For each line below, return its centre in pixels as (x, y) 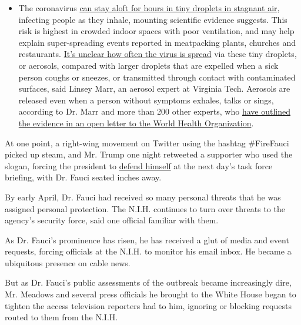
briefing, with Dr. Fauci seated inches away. (83, 177)
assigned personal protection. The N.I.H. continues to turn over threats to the (145, 208)
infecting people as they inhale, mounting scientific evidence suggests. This (153, 19)
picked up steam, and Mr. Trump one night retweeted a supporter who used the (149, 154)
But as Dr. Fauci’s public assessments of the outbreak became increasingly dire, (148, 282)
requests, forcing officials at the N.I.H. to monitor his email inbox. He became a (148, 251)
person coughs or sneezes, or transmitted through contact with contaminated (157, 77)
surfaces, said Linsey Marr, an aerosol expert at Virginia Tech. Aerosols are (154, 88)
